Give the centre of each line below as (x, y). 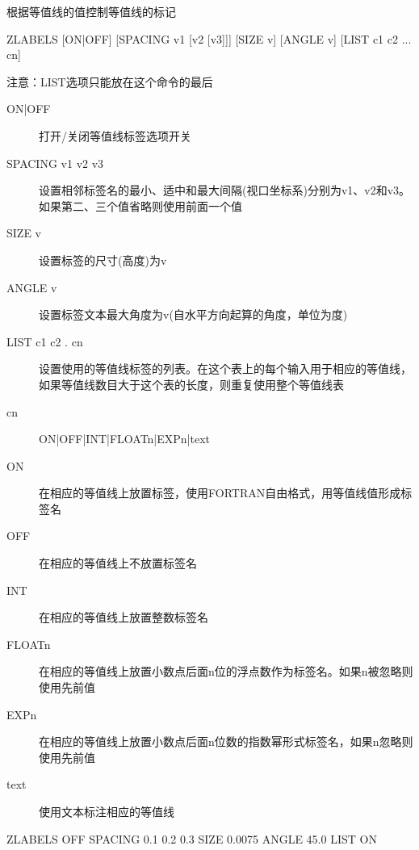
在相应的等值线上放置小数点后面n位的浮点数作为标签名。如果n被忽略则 (226, 671)
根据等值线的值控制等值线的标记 (91, 11)
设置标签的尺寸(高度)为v (103, 260)
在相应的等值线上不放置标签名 (118, 563)
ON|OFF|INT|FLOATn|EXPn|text (125, 439)
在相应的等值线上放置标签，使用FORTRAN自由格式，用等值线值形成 (220, 493)
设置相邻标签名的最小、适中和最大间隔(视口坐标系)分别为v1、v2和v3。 (225, 190)
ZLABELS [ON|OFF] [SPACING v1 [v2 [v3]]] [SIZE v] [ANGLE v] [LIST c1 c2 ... (209, 38)
